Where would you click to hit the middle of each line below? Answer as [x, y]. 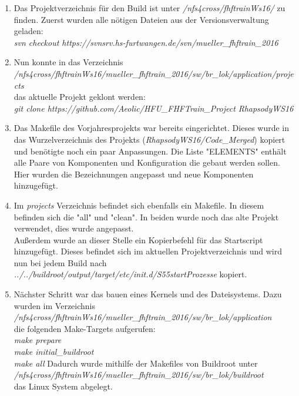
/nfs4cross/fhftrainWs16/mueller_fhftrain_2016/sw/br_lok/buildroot [139, 375]
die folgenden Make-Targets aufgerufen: [85, 328]
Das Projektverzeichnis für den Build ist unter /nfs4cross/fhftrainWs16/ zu [149, 8]
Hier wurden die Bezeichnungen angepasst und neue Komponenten [134, 174]
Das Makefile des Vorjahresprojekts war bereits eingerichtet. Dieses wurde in [152, 128]
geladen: [28, 31]
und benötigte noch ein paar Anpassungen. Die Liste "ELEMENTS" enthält [150, 151]
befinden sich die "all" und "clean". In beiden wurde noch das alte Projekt [146, 217]
